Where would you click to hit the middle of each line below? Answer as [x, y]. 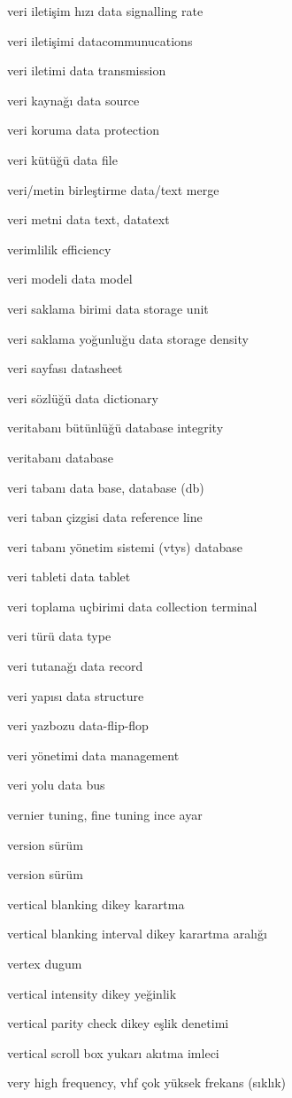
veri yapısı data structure [76, 695]
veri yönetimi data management [93, 755]
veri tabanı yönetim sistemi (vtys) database [125, 546]
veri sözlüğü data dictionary [83, 397]
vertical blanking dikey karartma [96, 903]
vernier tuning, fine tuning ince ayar [105, 815]
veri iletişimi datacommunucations [100, 40]
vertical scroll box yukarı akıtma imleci [113, 1052]
